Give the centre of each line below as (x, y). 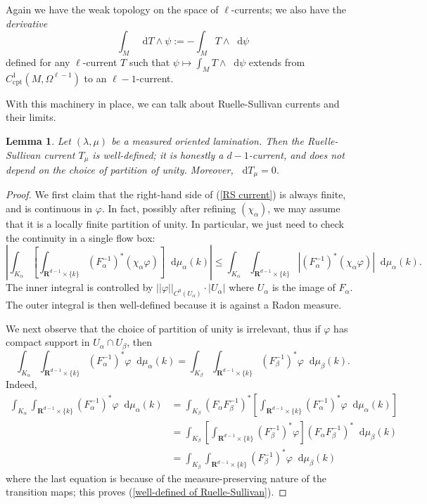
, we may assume (304, 208)
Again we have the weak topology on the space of (112, 9)
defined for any (38, 62)
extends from (277, 62)
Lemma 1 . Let (38, 140)
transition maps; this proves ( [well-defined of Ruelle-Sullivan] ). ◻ (146, 492)
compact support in (48, 342)
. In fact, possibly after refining (169, 208)
